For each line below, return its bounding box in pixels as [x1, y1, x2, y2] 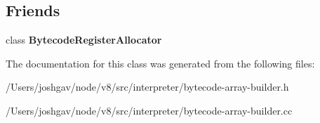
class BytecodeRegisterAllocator [6, 32, 162, 47]
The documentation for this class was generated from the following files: [6, 56, 315, 70]
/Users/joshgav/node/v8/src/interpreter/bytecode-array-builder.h [6, 79, 289, 94]
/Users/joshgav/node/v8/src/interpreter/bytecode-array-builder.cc [6, 103, 293, 117]
